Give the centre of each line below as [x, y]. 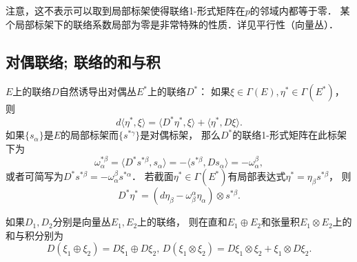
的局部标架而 [89, 135]
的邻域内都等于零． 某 [300, 10]
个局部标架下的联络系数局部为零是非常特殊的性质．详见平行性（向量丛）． [172, 24]
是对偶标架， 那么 [180, 135]
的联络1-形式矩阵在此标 [285, 135]
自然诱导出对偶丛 [98, 91]
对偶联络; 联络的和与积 [83, 61]
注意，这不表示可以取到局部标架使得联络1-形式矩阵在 [125, 10]
